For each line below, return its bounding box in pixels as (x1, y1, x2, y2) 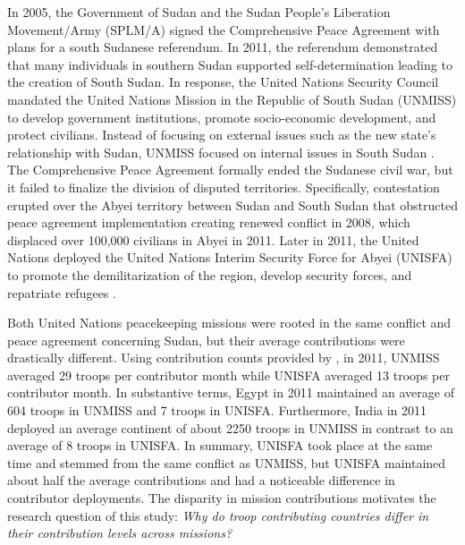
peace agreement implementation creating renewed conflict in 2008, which (7, 213, 410, 232)
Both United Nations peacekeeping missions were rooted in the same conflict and (7, 313, 452, 332)
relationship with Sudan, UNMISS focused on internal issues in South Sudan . (7, 142, 435, 161)
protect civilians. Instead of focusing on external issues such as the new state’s (7, 125, 436, 144)
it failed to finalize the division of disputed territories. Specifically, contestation (7, 177, 440, 196)
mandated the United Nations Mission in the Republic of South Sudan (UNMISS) (7, 89, 457, 108)
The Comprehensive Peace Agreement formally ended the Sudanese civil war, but (7, 160, 453, 179)
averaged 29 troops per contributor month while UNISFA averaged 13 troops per (7, 365, 450, 384)
